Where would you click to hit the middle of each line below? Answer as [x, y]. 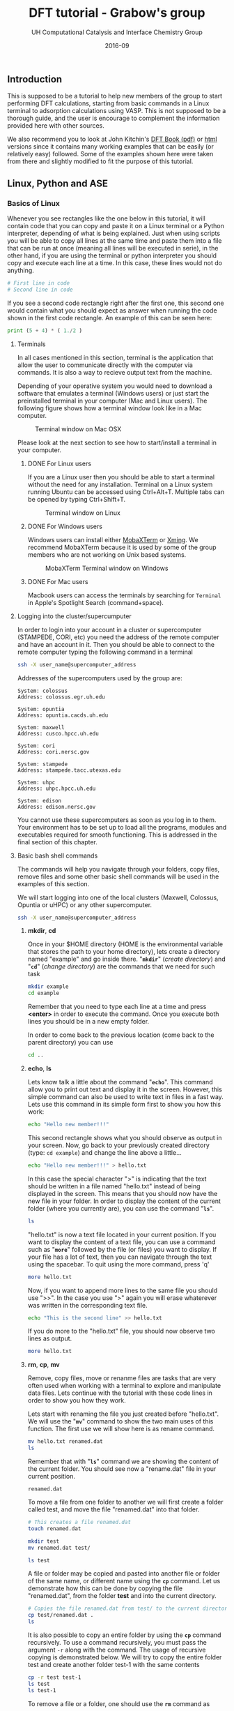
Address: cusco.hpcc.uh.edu [58, 733]
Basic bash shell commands [57, 855]
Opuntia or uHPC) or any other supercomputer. [84, 904]
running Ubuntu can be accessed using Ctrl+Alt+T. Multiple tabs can [126, 492]
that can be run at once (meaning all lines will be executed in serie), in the [113, 248]
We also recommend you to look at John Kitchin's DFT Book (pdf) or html [112, 139]
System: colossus [42, 691]
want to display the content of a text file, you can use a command [122, 1242]
